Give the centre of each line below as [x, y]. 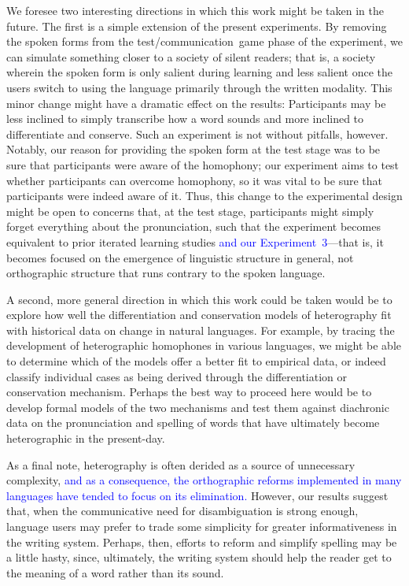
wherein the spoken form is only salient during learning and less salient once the [200, 72]
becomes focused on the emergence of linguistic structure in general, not [180, 257]
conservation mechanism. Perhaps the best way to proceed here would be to [189, 392]
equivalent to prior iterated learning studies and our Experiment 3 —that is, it [195, 241]
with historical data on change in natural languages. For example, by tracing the [201, 330]
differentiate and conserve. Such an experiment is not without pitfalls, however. [197, 134]
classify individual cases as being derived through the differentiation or [177, 376]
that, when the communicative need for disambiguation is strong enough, [182, 511]
